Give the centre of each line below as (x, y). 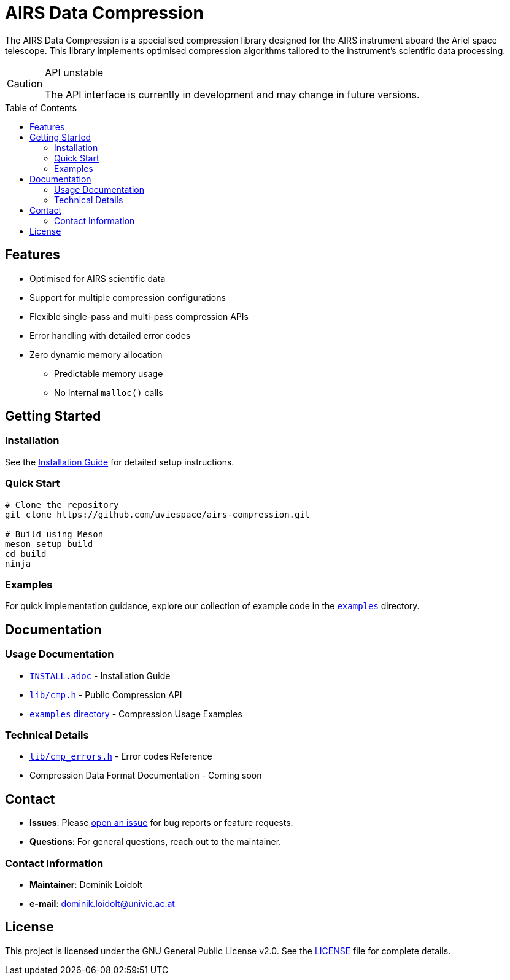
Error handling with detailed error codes (110, 335)
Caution (25, 83)
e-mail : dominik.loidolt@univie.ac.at (102, 903)
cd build (26, 554)
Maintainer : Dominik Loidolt (86, 884)
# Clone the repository (62, 504)
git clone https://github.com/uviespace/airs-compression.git (158, 514)
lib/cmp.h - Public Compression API (106, 694)
